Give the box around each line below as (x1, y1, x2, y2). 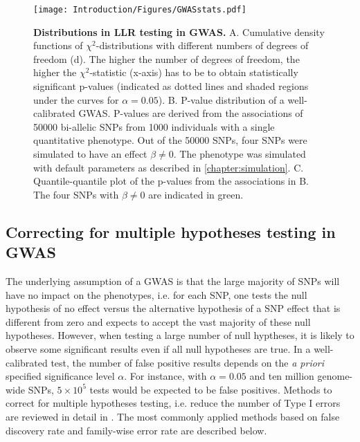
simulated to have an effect (33, 147, 147, 160)
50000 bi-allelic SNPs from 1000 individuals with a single (33, 119, 275, 133)
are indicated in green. (148, 187, 244, 201)
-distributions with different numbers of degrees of (96, 38, 309, 53)
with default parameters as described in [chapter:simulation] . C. (33, 160, 304, 174)
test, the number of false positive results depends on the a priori (51, 355, 325, 369)
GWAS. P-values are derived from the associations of (78, 106, 303, 120)
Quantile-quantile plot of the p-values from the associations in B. (33, 174, 309, 188)
